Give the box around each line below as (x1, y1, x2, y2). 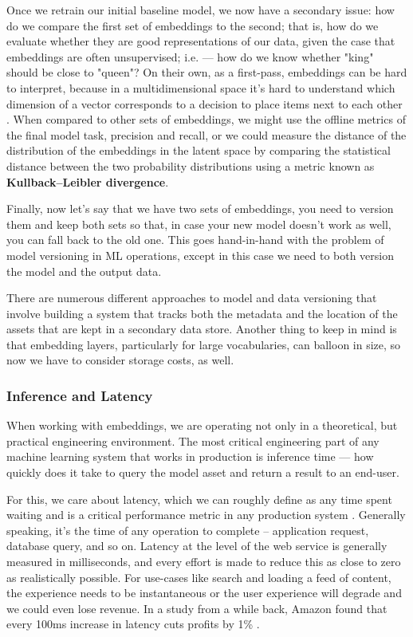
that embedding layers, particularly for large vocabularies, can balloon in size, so (6, 336, 401, 352)
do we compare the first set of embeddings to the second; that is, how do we (6, 17, 379, 33)
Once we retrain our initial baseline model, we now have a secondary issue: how (6, 2, 395, 18)
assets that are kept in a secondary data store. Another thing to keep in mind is (6, 320, 397, 337)
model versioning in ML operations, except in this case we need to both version (6, 246, 395, 263)
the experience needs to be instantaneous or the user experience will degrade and (6, 584, 402, 601)
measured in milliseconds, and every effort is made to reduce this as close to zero (6, 553, 401, 570)
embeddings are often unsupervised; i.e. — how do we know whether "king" (6, 48, 374, 65)
